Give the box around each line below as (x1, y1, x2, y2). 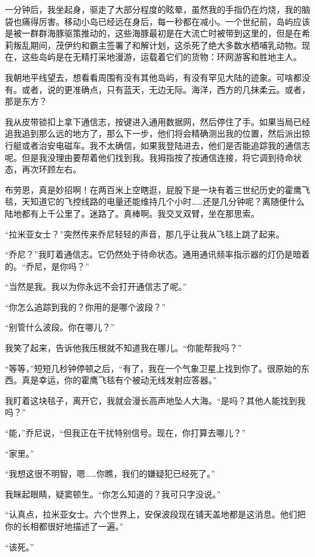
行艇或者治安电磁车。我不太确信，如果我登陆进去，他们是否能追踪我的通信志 (5, 138, 310, 151)
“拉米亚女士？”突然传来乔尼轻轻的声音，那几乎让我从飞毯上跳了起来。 (5, 227, 285, 240)
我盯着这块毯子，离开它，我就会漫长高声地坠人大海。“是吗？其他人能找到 (5, 394, 297, 406)
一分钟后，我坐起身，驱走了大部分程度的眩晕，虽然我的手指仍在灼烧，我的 (5, 3, 302, 15)
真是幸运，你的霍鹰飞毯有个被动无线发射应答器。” (21, 374, 217, 386)
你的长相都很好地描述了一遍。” (5, 520, 124, 532)
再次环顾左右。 (21, 163, 81, 176)
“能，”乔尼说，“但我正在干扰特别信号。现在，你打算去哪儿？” (5, 426, 246, 439)
